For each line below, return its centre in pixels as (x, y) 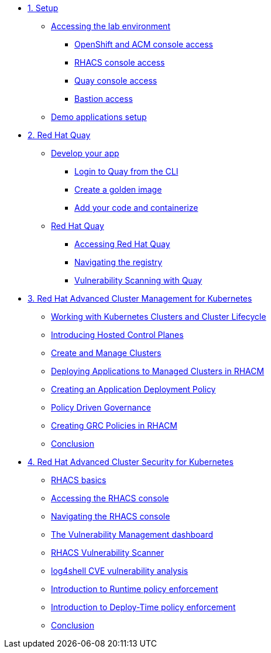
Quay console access (116, 81)
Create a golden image (118, 189)
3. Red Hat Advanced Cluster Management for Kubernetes (140, 298)
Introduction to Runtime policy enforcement (135, 589)
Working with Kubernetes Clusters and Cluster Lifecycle (159, 317)
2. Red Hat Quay (59, 135)
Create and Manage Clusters (106, 353)
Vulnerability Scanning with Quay (138, 280)
